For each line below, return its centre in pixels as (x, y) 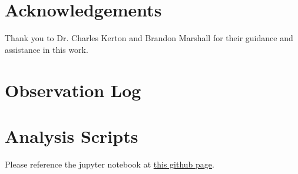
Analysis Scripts (72, 135)
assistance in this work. (47, 49)
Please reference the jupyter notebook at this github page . (110, 164)
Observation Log (73, 90)
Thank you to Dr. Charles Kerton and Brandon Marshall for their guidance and (149, 38)
